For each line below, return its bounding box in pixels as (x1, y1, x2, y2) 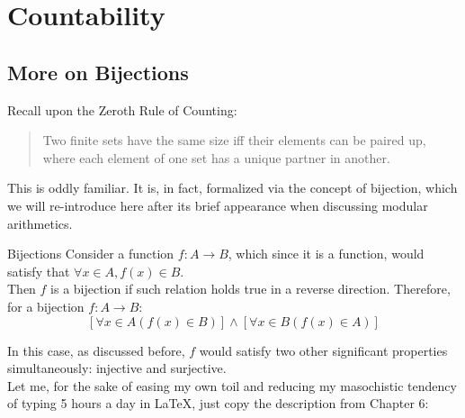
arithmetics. (7, 214, 73, 232)
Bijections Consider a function (7, 244, 174, 263)
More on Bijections (7, 58, 189, 86)
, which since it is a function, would (228, 244, 425, 263)
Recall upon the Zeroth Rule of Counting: (7, 100, 237, 119)
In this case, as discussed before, (7, 341, 185, 359)
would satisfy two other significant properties (199, 341, 448, 359)
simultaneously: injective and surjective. (7, 359, 227, 377)
